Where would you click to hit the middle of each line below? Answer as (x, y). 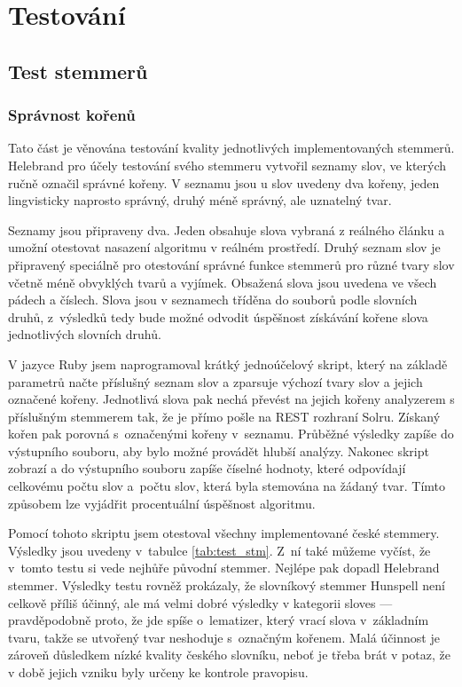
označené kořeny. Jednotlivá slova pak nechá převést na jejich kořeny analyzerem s (231, 399)
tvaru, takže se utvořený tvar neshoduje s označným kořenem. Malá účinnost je (224, 637)
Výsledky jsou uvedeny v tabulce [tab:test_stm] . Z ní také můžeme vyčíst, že (219, 550)
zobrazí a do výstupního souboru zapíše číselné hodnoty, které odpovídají (207, 468)
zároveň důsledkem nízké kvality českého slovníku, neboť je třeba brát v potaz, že (229, 655)
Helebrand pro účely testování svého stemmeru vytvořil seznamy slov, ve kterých (227, 165)
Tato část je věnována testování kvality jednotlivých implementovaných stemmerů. (231, 148)
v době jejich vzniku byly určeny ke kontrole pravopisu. (158, 672)
